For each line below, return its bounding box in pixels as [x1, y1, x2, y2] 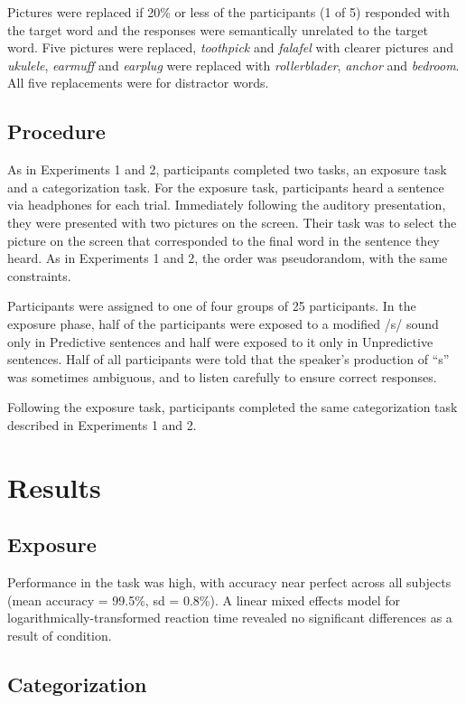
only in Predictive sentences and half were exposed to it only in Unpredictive [7, 332, 433, 351]
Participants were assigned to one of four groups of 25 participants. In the [7, 296, 416, 315]
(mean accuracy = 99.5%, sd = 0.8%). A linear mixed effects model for [7, 590, 400, 609]
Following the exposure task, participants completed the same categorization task [7, 398, 458, 417]
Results [7, 468, 101, 505]
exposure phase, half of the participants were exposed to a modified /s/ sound [7, 314, 439, 333]
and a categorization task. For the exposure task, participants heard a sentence [7, 177, 444, 196]
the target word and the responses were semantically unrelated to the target [7, 20, 429, 39]
